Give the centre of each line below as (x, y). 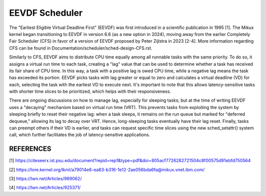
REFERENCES (30, 149)
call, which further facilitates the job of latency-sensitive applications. (80, 135)
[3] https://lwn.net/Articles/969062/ (46, 179)
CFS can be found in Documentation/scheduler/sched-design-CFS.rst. (81, 48)
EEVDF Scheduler (46, 13)
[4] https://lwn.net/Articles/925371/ (45, 188)
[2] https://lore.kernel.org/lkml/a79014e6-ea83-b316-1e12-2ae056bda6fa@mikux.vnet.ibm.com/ (107, 169)
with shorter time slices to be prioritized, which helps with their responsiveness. (90, 91)
